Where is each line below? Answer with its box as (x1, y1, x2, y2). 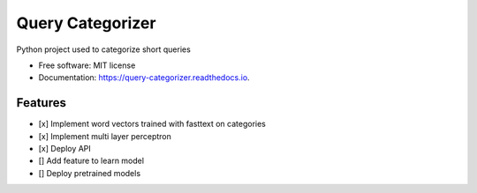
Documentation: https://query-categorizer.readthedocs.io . (38, 72, 251, 83)
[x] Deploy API (38, 144, 92, 154)
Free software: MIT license (38, 60, 136, 71)
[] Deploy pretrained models (38, 167, 141, 178)
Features (16, 95, 66, 110)
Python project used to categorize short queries (16, 44, 192, 55)
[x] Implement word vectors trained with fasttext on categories (38, 119, 267, 130)
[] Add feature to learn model (38, 155, 145, 167)
